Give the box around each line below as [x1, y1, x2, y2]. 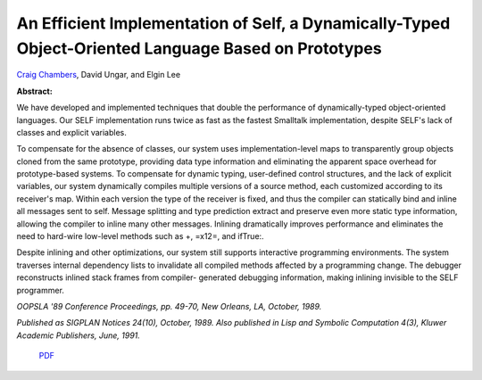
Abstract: [16, 86, 53, 96]
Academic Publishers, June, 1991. [16, 330, 140, 341]
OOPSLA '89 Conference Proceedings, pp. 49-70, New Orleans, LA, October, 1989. [16, 301, 322, 311]
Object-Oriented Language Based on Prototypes [16, 38, 383, 58]
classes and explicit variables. [16, 127, 127, 137]
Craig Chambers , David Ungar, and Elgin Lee [16, 70, 181, 80]
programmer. [16, 285, 64, 295]
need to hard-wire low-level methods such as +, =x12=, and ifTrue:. [16, 231, 264, 242]
